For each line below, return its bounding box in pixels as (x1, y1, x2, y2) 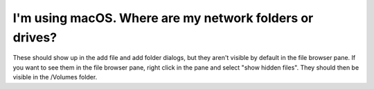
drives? (12, 30, 57, 45)
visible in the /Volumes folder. (12, 73, 98, 81)
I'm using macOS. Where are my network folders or (12, 10, 314, 26)
